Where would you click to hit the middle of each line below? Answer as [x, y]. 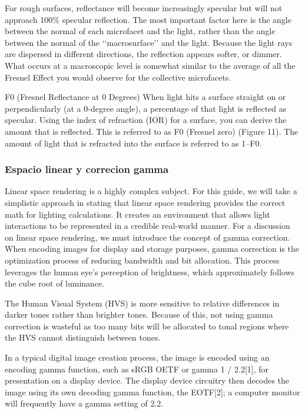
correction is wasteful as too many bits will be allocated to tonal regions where [147, 326]
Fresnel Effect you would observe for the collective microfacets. [118, 77]
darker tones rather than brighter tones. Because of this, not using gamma [139, 314]
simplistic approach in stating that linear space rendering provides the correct [145, 202]
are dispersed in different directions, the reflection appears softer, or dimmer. [143, 54]
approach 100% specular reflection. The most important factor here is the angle [148, 19]
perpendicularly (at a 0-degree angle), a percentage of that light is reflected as [146, 108]
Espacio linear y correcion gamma [87, 169]
